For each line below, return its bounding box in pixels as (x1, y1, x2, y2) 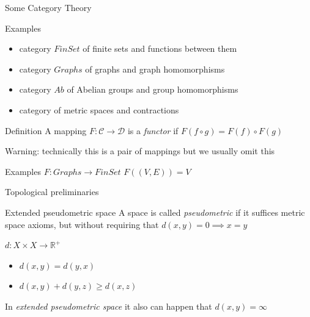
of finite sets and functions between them (83, 42, 237, 55)
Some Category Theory (5, 1, 92, 13)
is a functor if (127, 124, 179, 137)
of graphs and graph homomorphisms (85, 62, 225, 75)
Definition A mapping (5, 124, 87, 137)
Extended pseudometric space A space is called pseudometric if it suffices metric (5, 205, 305, 218)
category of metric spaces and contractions (19, 103, 179, 116)
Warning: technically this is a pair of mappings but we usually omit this (5, 144, 275, 157)
